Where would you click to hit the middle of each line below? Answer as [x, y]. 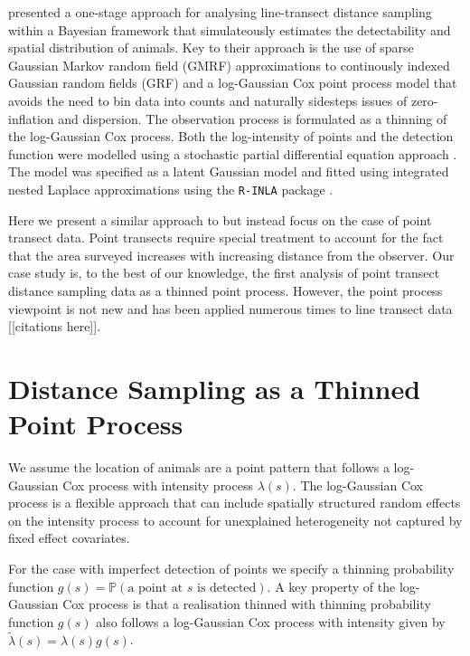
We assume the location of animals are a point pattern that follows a [199, 467]
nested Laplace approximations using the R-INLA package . [171, 189]
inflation [31, 118]
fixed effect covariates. [69, 538]
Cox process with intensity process [158, 485]
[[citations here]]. [55, 326]
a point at [155, 588]
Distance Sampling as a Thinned [215, 388]
